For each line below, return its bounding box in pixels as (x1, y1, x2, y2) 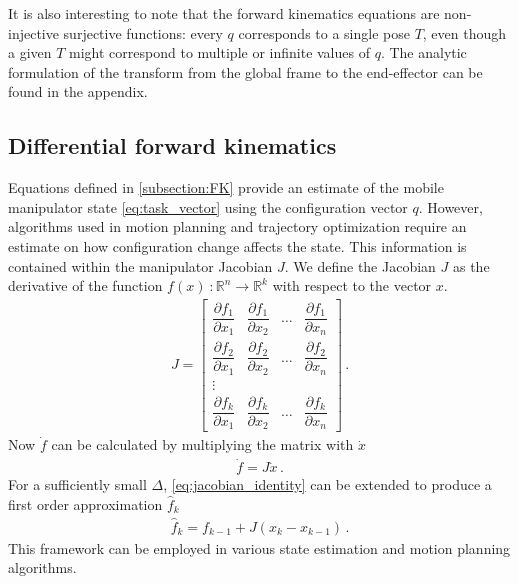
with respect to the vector (272, 275, 432, 296)
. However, (418, 196, 483, 217)
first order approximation (8, 493, 163, 514)
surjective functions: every (63, 22, 223, 43)
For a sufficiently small (8, 474, 147, 495)
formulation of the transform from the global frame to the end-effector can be (8, 61, 483, 82)
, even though (422, 22, 507, 43)
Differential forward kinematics (8, 130, 337, 161)
